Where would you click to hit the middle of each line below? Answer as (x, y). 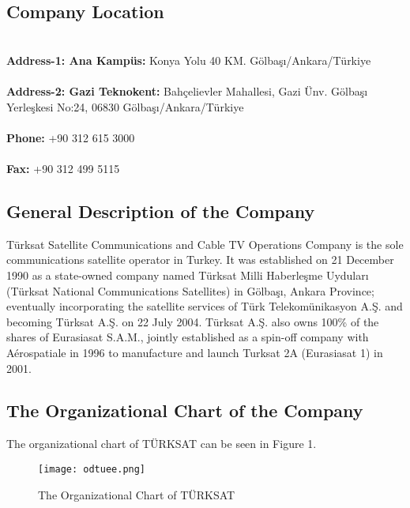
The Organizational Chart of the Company (185, 410)
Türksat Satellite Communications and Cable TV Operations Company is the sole (205, 244)
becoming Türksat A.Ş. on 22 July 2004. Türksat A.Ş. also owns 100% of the (193, 321)
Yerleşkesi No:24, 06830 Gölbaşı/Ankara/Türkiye (125, 106)
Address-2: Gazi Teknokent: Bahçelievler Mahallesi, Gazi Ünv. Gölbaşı (187, 90)
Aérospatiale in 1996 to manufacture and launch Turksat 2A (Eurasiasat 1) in (195, 352)
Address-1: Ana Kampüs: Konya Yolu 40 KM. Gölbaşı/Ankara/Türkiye (189, 60)
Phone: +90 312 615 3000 (71, 137)
